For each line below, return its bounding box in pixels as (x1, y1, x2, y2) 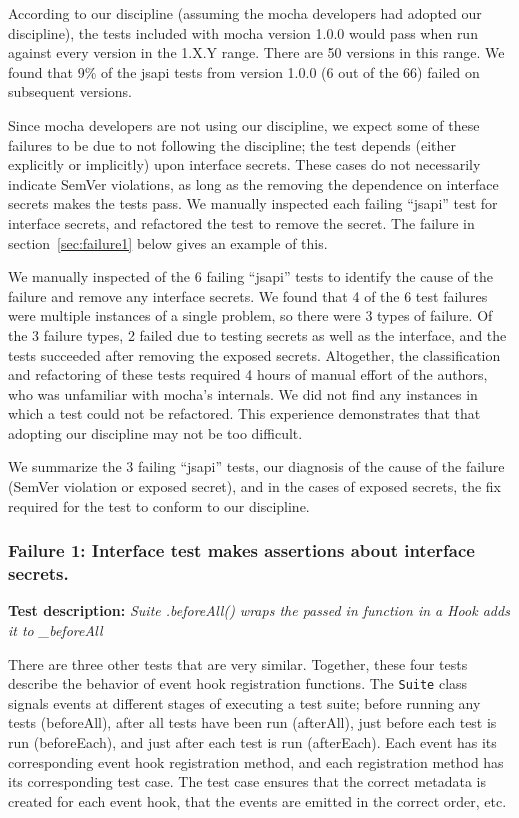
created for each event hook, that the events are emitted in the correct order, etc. (8, 790, 507, 811)
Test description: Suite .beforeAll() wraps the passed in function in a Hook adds (8, 600, 510, 621)
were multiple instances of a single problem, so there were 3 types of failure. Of (8, 305, 493, 326)
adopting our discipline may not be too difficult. (8, 422, 303, 443)
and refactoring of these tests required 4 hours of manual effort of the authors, (8, 364, 488, 385)
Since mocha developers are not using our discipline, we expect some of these (8, 114, 480, 135)
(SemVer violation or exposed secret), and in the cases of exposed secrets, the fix (8, 476, 501, 497)
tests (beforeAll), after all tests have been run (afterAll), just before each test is (8, 712, 497, 733)
